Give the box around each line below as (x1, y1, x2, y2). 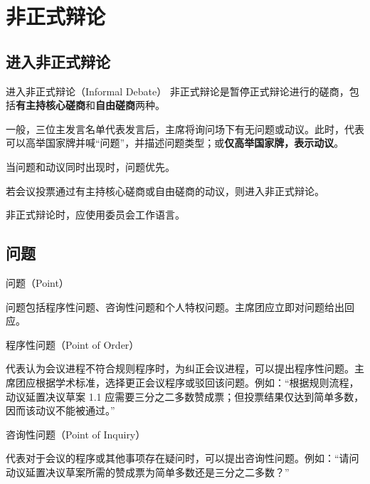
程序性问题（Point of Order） (6, 337, 139, 352)
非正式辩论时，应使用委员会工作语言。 (6, 207, 185, 222)
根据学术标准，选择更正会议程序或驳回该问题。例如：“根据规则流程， (35, 374, 359, 389)
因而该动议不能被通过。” (6, 403, 115, 418)
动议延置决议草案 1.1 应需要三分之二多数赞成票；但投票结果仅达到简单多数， (6, 389, 364, 404)
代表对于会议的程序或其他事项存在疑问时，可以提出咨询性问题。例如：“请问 (6, 451, 359, 465)
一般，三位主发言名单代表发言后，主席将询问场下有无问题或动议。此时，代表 (6, 121, 364, 136)
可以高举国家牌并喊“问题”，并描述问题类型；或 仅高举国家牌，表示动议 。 (6, 135, 344, 150)
